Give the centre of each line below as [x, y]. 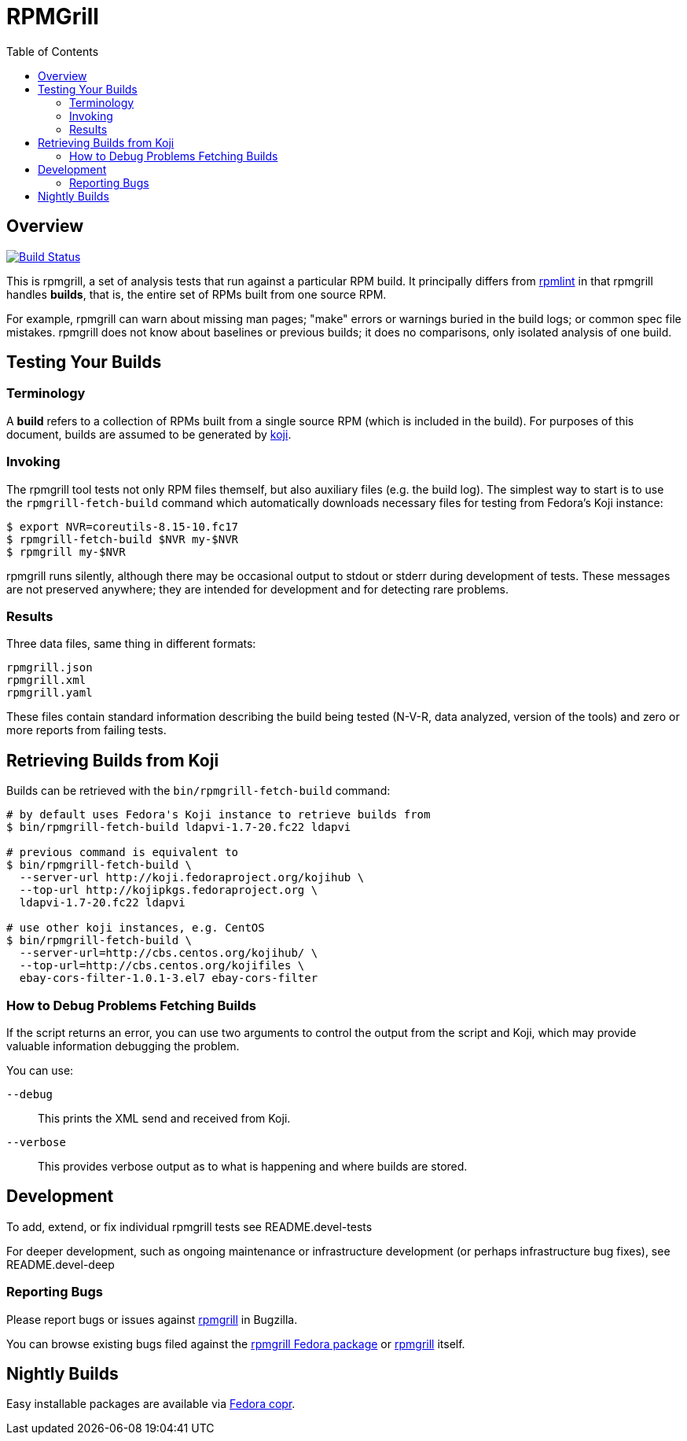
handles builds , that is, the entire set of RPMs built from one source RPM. [197, 294]
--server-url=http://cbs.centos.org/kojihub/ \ [169, 953]
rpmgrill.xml [46, 680]
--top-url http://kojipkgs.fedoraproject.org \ [169, 890]
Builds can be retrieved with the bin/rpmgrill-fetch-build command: [198, 791]
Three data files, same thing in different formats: [131, 644]
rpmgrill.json [50, 668]
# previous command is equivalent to [123, 853]
